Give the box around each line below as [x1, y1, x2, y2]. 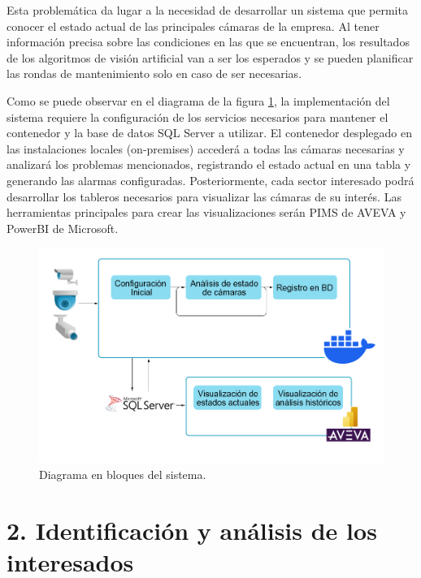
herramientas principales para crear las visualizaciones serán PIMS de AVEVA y [7, 204, 406, 221]
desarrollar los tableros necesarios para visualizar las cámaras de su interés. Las [7, 188, 401, 205]
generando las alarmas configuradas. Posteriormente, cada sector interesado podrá [7, 171, 414, 188]
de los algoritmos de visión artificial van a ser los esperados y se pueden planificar [7, 49, 414, 66]
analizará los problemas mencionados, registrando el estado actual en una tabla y [7, 156, 411, 173]
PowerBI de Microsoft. [7, 219, 119, 236]
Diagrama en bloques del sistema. [39, 466, 206, 483]
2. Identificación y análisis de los [7, 514, 377, 547]
